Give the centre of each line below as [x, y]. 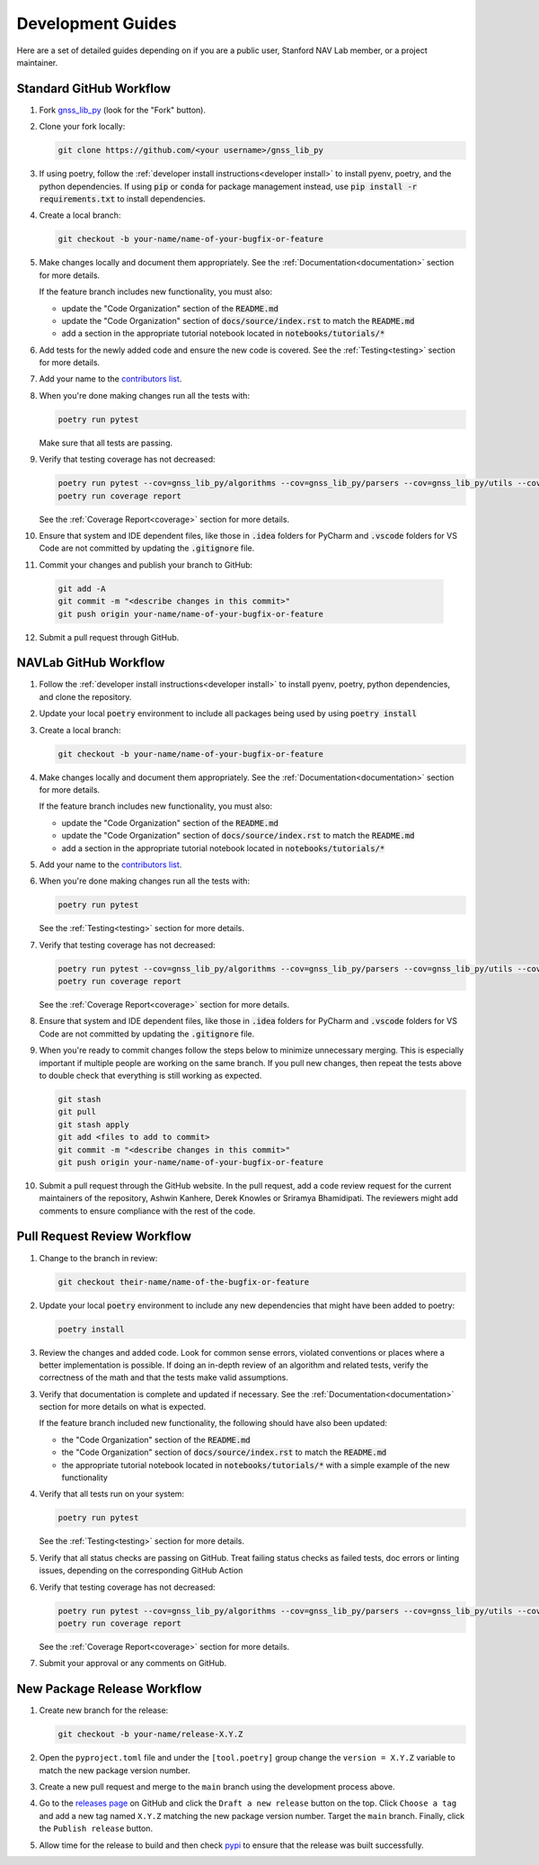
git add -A [82, 588]
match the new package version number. [115, 1770]
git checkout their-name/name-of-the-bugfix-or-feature [184, 1282]
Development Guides [97, 23]
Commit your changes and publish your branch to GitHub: [146, 565]
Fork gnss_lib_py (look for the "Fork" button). [123, 110]
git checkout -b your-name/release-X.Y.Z [150, 1735]
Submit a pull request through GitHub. [109, 637]
